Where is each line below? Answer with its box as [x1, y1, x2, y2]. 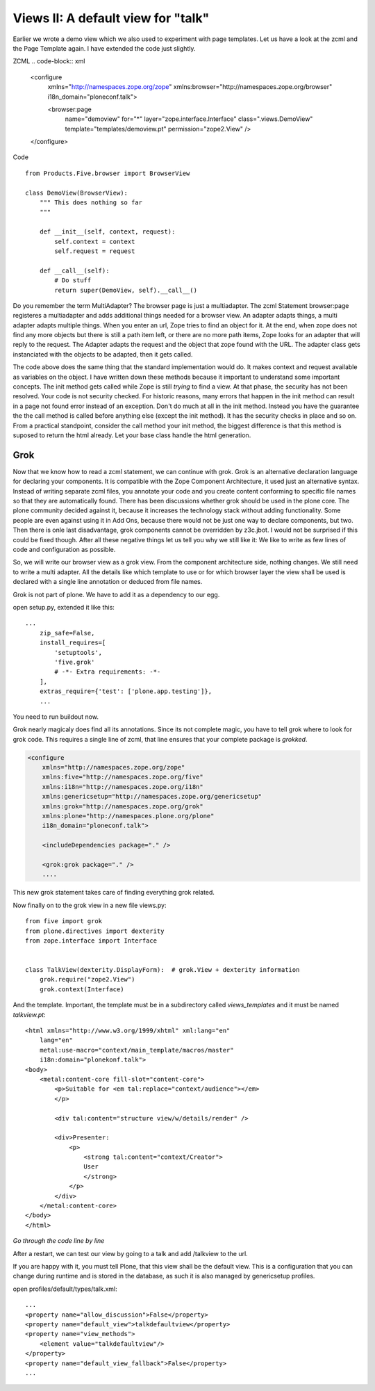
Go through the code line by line [12, 1237, 105, 1245]
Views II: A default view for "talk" [12, 10, 210, 26]
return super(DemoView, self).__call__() [54, 286, 198, 294]
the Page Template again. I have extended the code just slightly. [12, 44, 196, 52]
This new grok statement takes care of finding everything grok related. [12, 888, 215, 897]
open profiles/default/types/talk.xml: [12, 1285, 117, 1293]
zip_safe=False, [39, 629, 95, 637]
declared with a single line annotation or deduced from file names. [12, 578, 203, 586]
